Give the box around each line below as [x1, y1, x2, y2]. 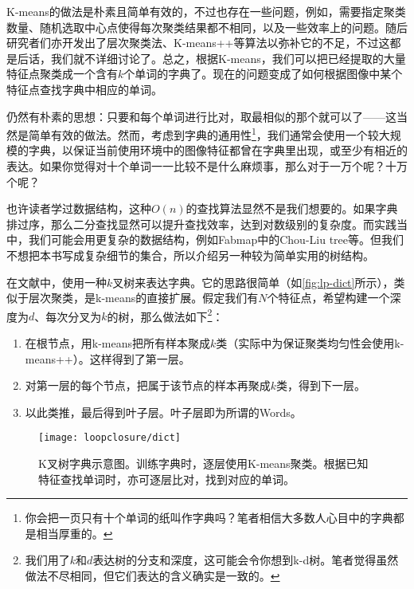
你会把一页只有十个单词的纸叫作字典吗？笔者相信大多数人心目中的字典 [25, 509, 393, 526]
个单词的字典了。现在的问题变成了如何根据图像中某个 [123, 65, 403, 82]
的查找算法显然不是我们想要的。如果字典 [186, 200, 398, 217]
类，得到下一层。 [276, 377, 366, 394]
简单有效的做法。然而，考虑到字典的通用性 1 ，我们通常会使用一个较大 [28, 124, 390, 143]
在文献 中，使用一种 [6, 273, 107, 290]
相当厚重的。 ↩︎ [36, 524, 113, 541]
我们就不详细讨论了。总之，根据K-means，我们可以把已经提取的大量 [50, 49, 406, 66]
